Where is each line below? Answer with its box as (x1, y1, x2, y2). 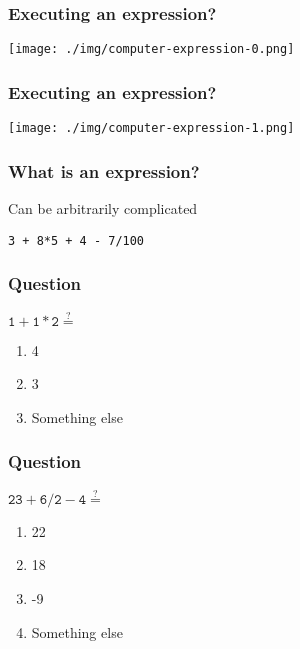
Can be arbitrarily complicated (8, 197, 198, 218)
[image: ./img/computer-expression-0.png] (8, 42, 295, 57)
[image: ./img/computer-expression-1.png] (8, 121, 295, 136)
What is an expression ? (8, 158, 200, 183)
